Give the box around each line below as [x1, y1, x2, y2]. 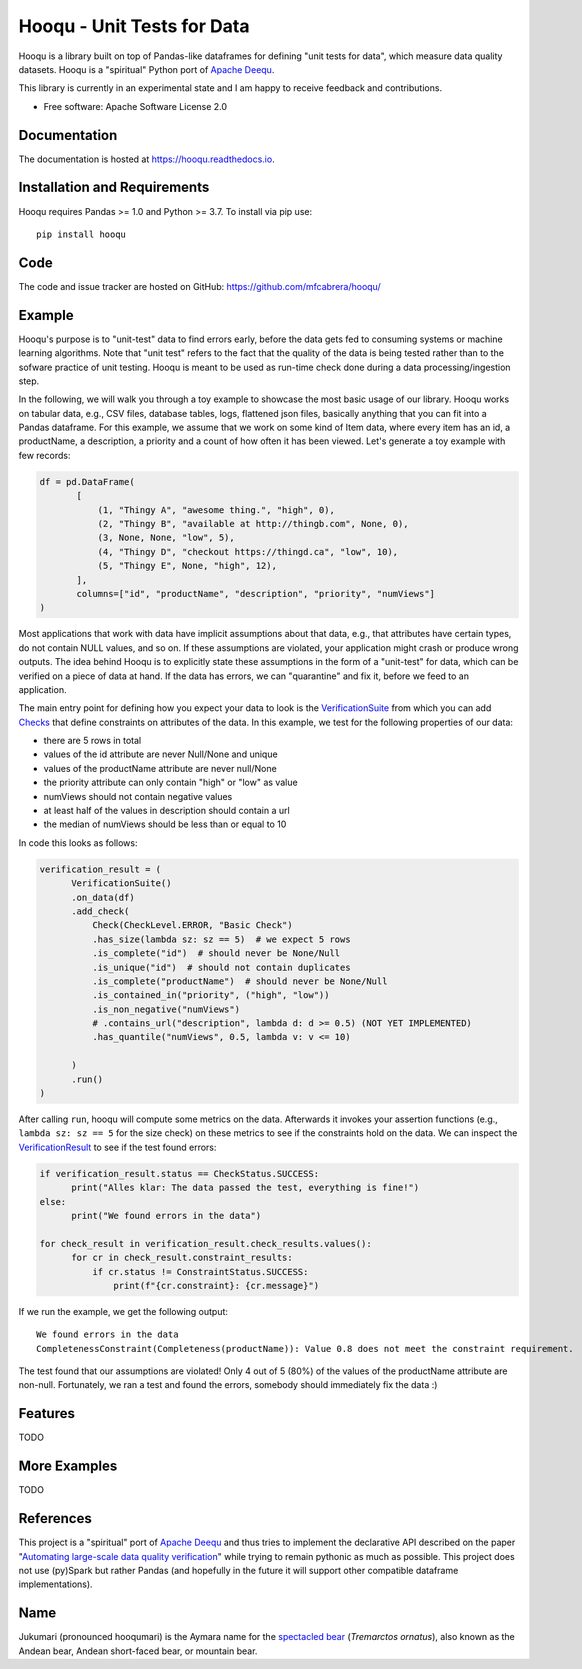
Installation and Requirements [18, 179, 210, 196]
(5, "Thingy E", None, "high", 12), [97, 560, 277, 572]
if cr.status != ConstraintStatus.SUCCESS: [91, 1266, 309, 1277]
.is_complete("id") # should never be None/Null [91, 948, 341, 959]
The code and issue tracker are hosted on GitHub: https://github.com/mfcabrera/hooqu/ [18, 280, 381, 292]
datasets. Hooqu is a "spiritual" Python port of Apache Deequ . [18, 63, 275, 75]
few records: [18, 449, 71, 461]
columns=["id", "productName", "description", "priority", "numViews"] [76, 588, 435, 599]
